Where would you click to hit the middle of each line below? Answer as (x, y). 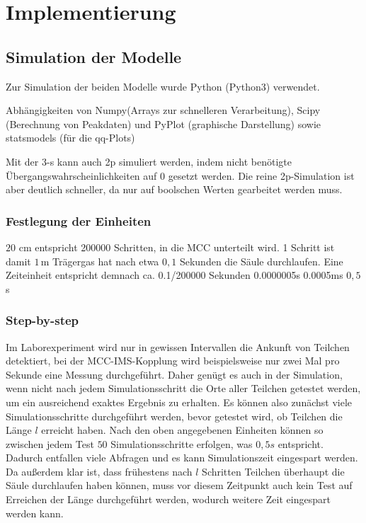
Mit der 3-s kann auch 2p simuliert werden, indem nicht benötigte (149, 161)
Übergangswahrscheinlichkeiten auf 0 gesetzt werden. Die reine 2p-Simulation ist (180, 175)
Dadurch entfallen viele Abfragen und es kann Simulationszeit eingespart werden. (182, 458)
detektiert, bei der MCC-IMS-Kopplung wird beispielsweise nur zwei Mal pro (173, 361)
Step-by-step (42, 320)
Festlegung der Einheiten (79, 220)
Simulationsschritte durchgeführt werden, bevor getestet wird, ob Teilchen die (174, 416)
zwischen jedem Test (50, 443)
